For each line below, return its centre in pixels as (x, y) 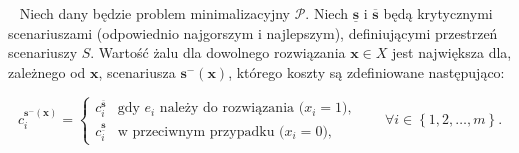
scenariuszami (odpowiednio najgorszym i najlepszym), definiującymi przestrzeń (253, 32)
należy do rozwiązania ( (232, 108)
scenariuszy (43, 52)
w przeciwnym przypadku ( (201, 131)
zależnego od (47, 71)
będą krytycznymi (438, 13)
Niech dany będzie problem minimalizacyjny (154, 13)
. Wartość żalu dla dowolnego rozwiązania (218, 52)
